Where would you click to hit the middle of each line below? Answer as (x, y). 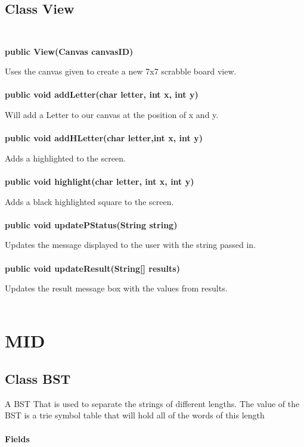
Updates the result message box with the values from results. (116, 288)
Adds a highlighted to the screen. (65, 158)
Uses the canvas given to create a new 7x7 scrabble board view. (121, 71)
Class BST (38, 379)
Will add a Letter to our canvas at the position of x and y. (112, 114)
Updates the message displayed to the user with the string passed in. (131, 245)
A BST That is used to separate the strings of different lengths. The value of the (152, 403)
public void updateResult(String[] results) (92, 268)
